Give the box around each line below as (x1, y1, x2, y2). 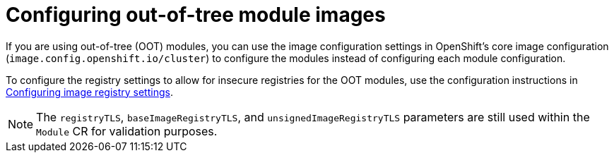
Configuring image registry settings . (6, 85, 173, 98)
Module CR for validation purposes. (36, 123, 218, 138)
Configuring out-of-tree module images (6, 3, 386, 27)
